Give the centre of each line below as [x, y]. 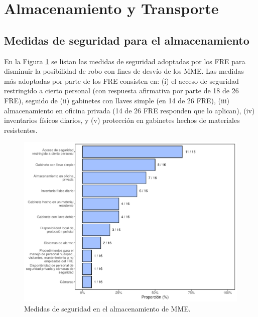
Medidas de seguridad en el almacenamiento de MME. [107, 308]
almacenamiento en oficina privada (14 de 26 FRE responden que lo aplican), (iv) [130, 110]
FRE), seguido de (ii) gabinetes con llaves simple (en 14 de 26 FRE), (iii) [117, 100]
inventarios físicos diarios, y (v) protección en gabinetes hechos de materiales [122, 120]
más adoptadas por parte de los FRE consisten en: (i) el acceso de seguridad [121, 81]
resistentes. [21, 130]
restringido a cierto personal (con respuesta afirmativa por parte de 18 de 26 [121, 91]
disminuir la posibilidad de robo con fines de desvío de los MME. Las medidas [124, 71]
